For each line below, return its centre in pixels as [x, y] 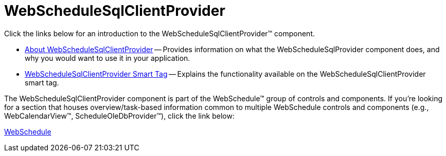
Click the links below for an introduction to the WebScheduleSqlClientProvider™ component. [159, 33]
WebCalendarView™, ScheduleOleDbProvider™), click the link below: [119, 116]
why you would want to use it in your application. [108, 58]
